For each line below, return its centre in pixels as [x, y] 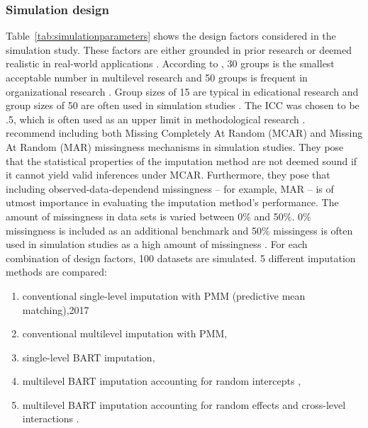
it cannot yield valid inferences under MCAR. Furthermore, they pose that [168, 175]
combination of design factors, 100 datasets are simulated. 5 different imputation [181, 258]
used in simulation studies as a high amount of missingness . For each [157, 244]
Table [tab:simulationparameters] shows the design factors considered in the [171, 36]
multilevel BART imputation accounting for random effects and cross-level [184, 404]
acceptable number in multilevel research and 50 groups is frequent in [157, 77]
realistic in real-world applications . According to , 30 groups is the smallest [170, 63]
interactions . [51, 418]
